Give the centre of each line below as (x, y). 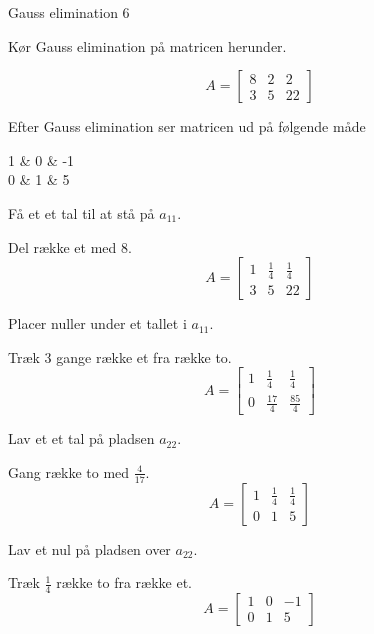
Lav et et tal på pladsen (81, 438)
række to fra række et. (124, 582)
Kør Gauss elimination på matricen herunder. (147, 45)
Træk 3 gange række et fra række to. (120, 356)
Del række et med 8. (70, 246)
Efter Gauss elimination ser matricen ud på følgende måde (187, 126)
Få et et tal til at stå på (81, 212)
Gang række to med (69, 471)
